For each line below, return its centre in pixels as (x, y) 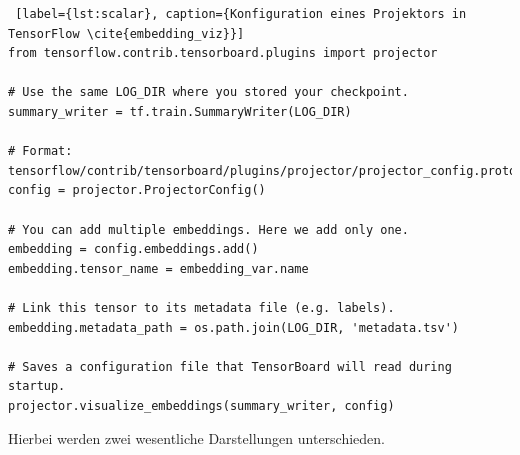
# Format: (40, 151)
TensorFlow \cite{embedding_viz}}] (126, 33)
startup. (37, 386)
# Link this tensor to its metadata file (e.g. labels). (201, 307)
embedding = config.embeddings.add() (133, 249)
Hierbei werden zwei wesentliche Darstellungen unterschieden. (196, 438)
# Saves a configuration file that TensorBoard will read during (230, 366)
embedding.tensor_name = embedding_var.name (158, 268)
